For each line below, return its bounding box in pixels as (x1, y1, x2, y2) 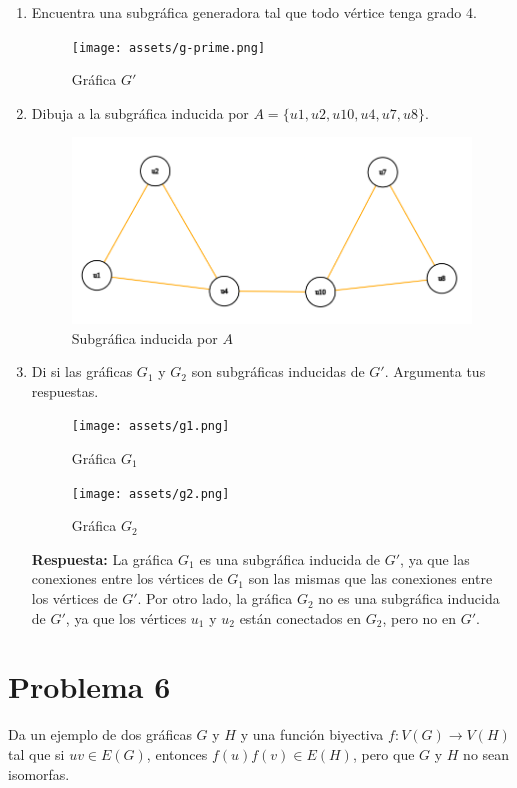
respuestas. (31, 380, 99, 401)
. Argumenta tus (384, 361, 486, 382)
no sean (463, 743, 510, 764)
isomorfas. (8, 763, 70, 784)
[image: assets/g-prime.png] (71, 40, 266, 55)
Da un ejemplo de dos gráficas (8, 724, 192, 745)
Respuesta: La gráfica (31, 548, 174, 569)
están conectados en (239, 607, 362, 628)
